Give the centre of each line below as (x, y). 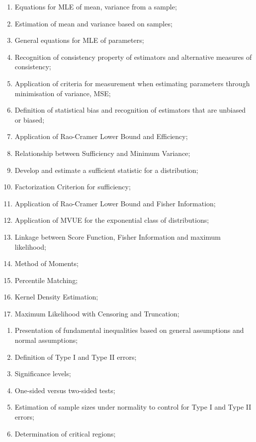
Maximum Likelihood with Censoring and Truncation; (97, 313)
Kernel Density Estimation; (56, 297)
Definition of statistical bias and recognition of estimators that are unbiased (130, 110)
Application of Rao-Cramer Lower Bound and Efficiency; (101, 136)
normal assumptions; (46, 340)
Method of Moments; (46, 263)
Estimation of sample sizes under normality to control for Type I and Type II (133, 407)
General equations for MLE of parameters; (79, 40)
